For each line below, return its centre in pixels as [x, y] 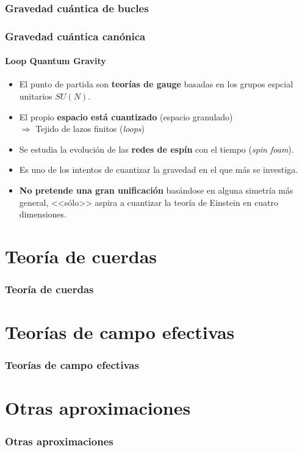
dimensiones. [43, 214]
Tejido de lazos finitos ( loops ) [90, 129]
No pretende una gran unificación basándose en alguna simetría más [156, 190]
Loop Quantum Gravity [56, 61]
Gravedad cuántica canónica [75, 36]
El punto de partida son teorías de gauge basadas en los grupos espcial [156, 84]
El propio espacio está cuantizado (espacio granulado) [126, 116]
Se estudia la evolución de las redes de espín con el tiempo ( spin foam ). [156, 149]
